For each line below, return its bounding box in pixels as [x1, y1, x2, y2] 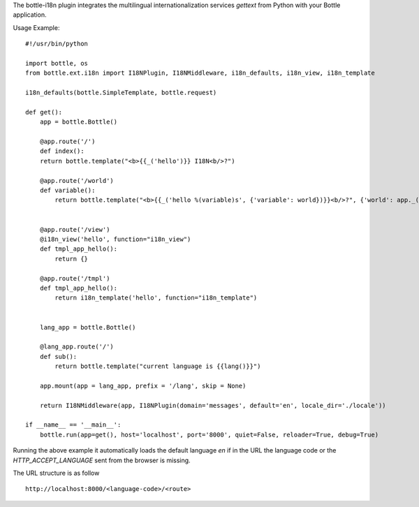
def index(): [39, 147, 84, 155]
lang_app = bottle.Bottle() [39, 323, 136, 331]
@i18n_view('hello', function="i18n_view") [39, 235, 191, 243]
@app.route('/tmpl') [39, 274, 110, 282]
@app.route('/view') [39, 226, 110, 233]
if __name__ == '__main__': [25, 421, 122, 429]
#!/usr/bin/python [25, 40, 89, 48]
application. [13, 10, 47, 19]
